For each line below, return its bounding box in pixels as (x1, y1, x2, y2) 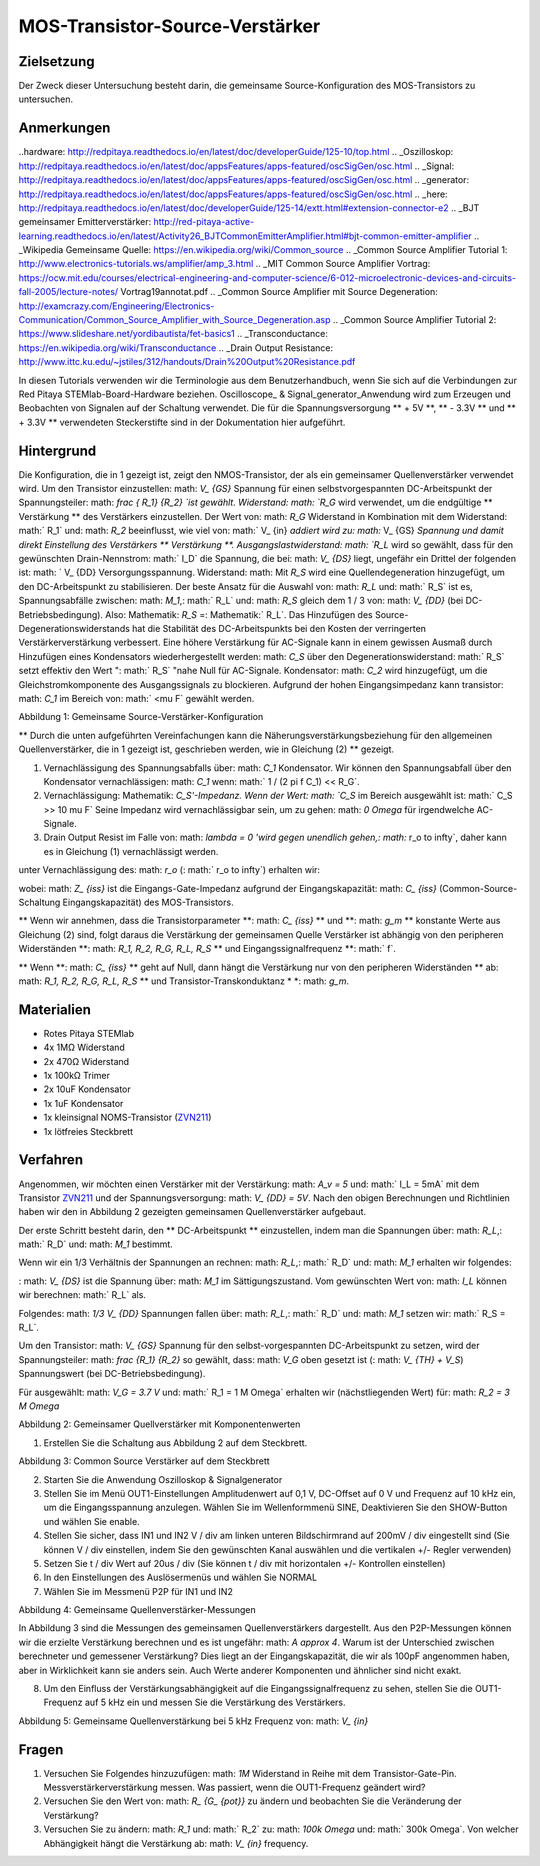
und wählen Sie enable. (43, 1515, 140, 1527)
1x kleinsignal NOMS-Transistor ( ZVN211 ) (43, 1111, 212, 1124)
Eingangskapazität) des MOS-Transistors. (62, 896, 234, 909)
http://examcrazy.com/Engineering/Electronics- (18, 300, 215, 312)
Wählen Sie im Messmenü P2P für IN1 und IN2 (43, 1585, 234, 1597)
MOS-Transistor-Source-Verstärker (18, 15, 321, 37)
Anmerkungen (18, 120, 111, 137)
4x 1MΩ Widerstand (43, 1041, 125, 1054)
